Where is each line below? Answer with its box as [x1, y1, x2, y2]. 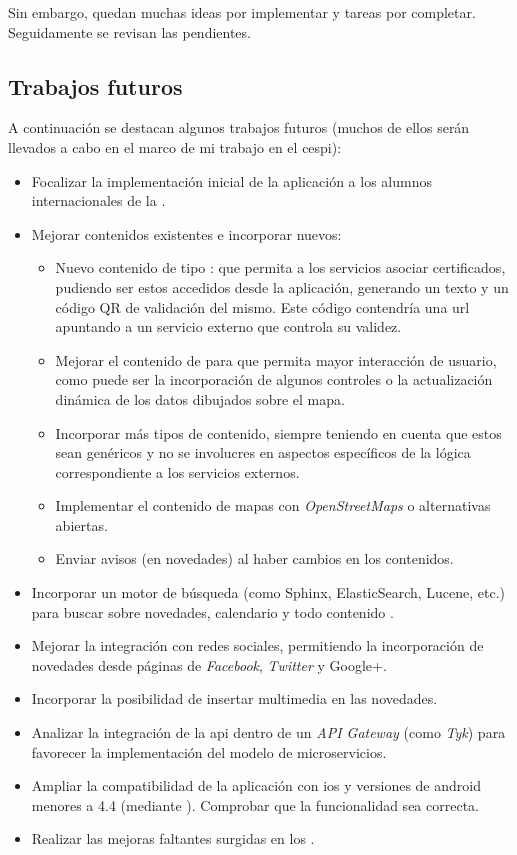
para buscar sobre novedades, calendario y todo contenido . [31, 601, 394, 622]
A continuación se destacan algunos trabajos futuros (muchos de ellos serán [8, 117, 470, 138]
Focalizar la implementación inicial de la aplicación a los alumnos [31, 170, 432, 191]
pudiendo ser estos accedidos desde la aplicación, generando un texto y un [55, 276, 509, 297]
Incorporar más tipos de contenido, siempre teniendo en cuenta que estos [55, 422, 502, 443]
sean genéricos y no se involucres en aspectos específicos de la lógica [55, 442, 471, 463]
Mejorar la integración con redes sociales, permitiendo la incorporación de [31, 635, 484, 656]
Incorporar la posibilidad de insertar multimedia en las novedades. [31, 688, 438, 709]
